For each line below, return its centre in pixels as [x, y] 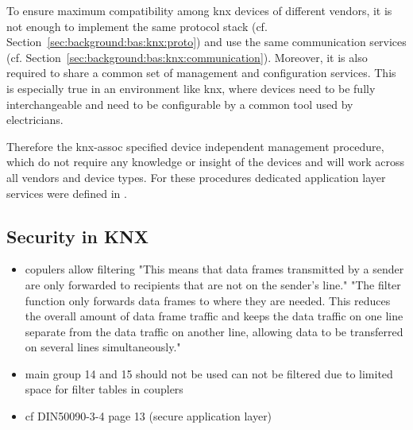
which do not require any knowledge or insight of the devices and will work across [205, 162]
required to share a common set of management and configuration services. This [201, 73]
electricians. [35, 120]
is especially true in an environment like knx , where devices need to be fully [191, 88]
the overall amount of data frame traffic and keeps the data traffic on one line [214, 316]
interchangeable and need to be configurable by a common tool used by [180, 104]
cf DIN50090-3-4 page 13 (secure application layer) [149, 416]
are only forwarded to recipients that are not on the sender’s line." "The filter [213, 284]
